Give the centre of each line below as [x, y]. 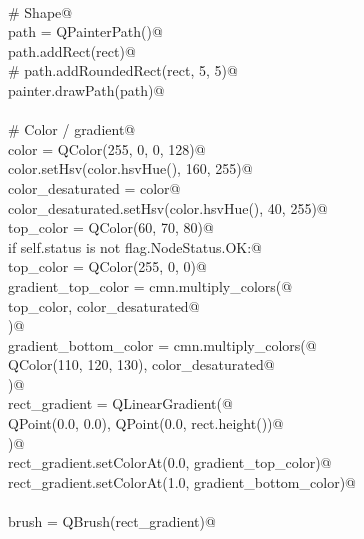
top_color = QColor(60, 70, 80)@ [111, 227]
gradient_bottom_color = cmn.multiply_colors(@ [162, 344]
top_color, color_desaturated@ [104, 305]
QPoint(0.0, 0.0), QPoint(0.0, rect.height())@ [146, 423]
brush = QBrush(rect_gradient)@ [112, 521]
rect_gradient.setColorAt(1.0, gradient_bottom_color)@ [182, 481]
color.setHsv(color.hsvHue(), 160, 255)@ [130, 168]
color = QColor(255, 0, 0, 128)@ [107, 148]
